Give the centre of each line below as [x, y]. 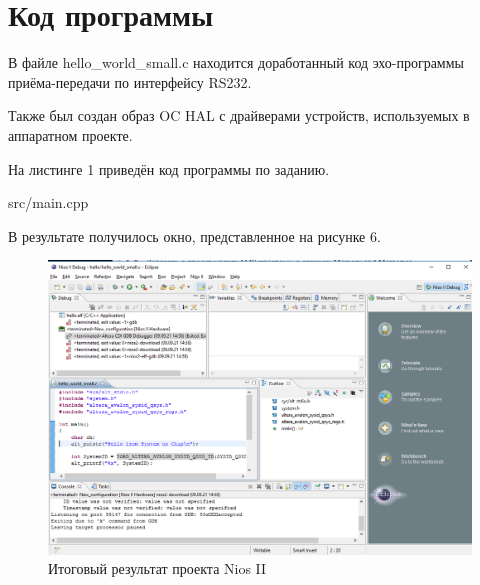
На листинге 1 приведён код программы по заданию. [169, 168]
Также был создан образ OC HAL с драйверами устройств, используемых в [239, 115]
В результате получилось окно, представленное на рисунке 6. [194, 235]
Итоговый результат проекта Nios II [157, 568]
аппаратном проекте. [70, 134]
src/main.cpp [48, 202]
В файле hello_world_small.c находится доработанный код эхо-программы [236, 62]
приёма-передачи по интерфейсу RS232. [130, 81]
